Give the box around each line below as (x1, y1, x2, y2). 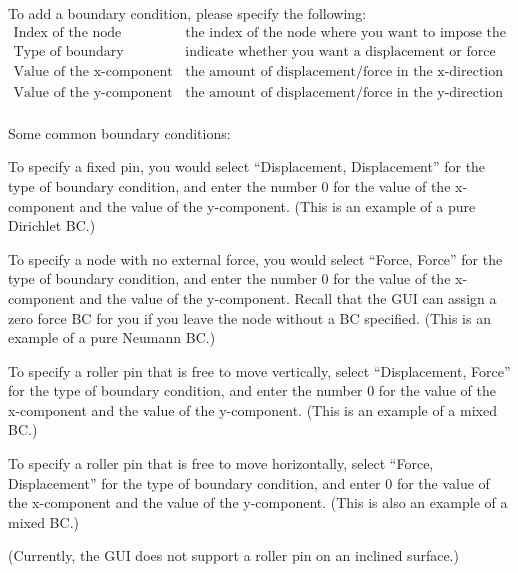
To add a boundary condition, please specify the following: (8, 3, 367, 23)
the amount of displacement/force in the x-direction (185, 64, 504, 79)
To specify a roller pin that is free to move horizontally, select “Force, (8, 453, 434, 474)
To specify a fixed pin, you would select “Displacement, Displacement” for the (8, 156, 486, 177)
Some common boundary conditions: (8, 122, 231, 143)
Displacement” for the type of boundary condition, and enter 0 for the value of (8, 472, 490, 493)
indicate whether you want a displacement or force (185, 44, 496, 59)
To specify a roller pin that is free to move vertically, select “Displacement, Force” (8, 360, 511, 381)
